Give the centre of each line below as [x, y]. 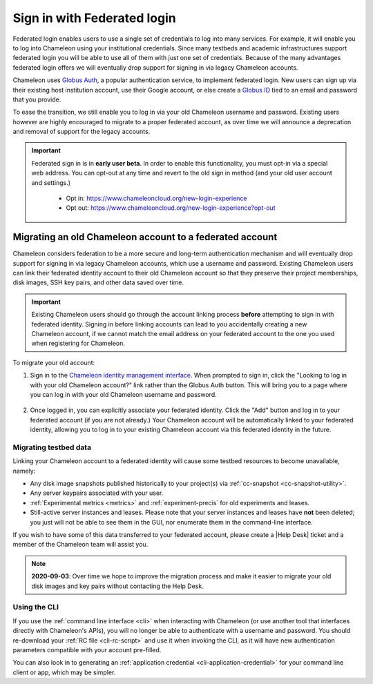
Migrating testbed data [52, 447]
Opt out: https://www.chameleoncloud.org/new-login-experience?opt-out [171, 208]
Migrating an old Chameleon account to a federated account [145, 237]
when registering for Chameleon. [78, 343]
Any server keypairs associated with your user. [97, 493]
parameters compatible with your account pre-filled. [87, 649]
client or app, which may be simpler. [64, 672]
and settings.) [51, 182]
